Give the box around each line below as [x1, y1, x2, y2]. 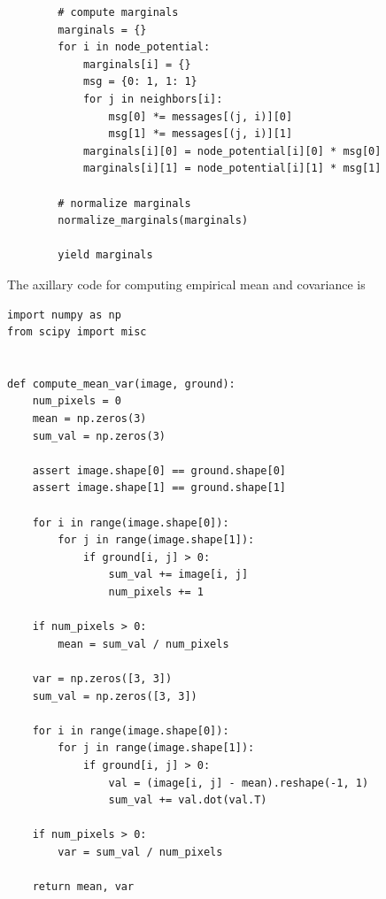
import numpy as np [7, 308, 121, 321]
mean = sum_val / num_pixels [58, 637, 229, 650]
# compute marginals [58, 6, 179, 19]
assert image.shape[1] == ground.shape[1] [32, 481, 286, 495]
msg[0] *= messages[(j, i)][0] [108, 110, 293, 123]
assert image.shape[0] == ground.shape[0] [32, 464, 286, 477]
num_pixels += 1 [108, 586, 204, 598]
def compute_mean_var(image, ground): [7, 377, 235, 390]
